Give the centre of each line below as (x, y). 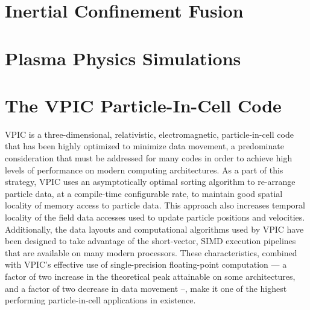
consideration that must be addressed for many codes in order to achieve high (149, 158)
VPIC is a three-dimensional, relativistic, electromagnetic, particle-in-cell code (149, 134)
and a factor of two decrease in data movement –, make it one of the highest (146, 288)
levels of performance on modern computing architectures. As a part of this (144, 170)
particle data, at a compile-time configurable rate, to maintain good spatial (144, 193)
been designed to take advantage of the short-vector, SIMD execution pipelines (150, 241)
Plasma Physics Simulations (123, 58)
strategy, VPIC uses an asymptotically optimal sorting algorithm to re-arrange (150, 182)
